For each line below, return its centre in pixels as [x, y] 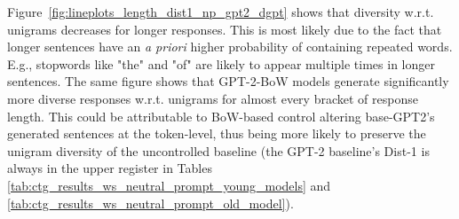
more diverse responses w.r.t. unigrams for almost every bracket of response [213, 98]
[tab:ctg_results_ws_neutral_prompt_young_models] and [169, 185]
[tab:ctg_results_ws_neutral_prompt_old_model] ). [150, 203]
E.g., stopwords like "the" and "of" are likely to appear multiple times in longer [221, 63]
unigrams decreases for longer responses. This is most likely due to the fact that [225, 29]
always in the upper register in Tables [110, 168]
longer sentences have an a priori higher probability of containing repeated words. [230, 47]
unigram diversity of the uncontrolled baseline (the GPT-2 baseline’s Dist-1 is [218, 150]
